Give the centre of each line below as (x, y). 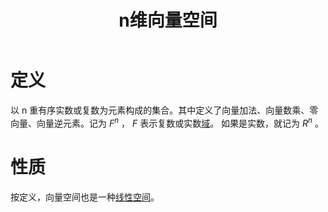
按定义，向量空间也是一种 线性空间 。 (85, 197)
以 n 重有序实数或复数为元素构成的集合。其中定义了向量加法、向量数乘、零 (164, 110)
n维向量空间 (168, 20)
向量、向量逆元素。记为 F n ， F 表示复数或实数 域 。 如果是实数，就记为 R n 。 (167, 122)
